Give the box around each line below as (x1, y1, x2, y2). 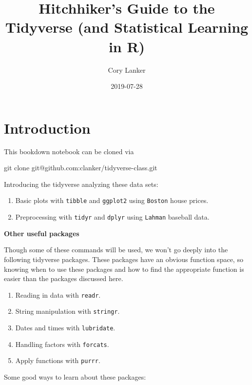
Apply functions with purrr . (15, 355, 100, 365)
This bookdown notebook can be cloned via (4, 146, 134, 156)
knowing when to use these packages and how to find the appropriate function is (4, 263, 244, 274)
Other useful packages (4, 228, 79, 238)
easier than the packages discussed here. (4, 273, 123, 284)
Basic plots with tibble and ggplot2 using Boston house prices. (15, 195, 209, 205)
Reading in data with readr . (15, 289, 101, 300)
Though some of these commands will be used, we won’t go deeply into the (4, 244, 228, 255)
